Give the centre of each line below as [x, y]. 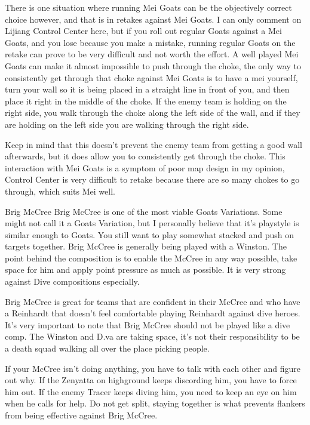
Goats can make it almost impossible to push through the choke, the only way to [153, 65]
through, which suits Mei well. [60, 191]
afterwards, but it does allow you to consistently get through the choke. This [145, 156]
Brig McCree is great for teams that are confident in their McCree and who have [153, 301]
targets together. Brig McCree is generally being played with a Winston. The [146, 246]
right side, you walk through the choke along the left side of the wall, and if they [153, 113]
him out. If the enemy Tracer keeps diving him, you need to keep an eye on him [151, 391]
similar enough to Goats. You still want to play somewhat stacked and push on [149, 234]
